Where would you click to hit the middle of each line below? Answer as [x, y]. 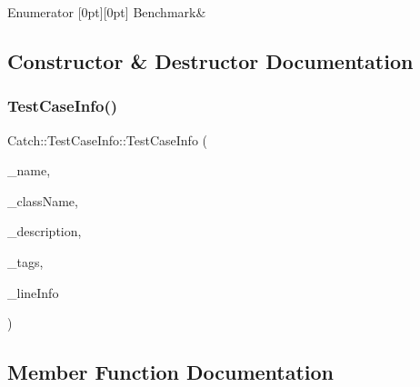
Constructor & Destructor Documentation [210, 60]
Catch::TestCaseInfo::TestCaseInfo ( [108, 139]
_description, [45, 231]
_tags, [25, 261]
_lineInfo [33, 292]
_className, [43, 200]
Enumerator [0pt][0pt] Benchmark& [107, 12]
